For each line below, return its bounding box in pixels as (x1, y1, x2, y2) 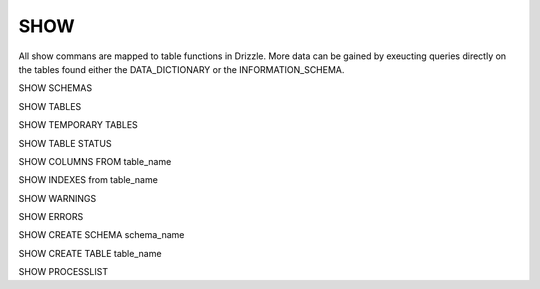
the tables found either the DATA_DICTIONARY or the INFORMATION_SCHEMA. (18, 63, 345, 75)
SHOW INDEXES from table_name (18, 174, 159, 186)
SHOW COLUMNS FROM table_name (18, 155, 172, 167)
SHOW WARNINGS (18, 192, 97, 204)
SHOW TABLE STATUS (18, 137, 112, 149)
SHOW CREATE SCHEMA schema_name (18, 229, 185, 241)
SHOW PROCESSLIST (18, 266, 109, 278)
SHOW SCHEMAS (18, 82, 93, 94)
